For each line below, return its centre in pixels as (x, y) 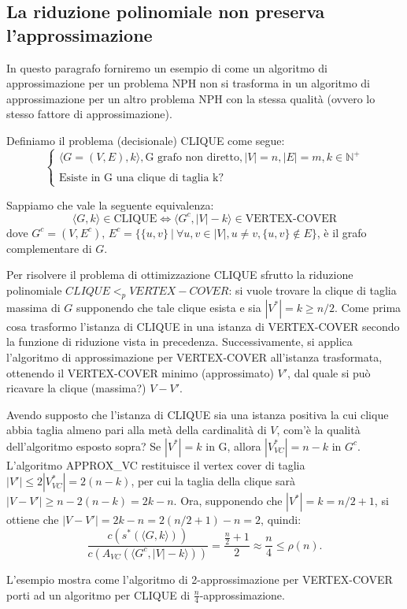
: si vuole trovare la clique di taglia (313, 290)
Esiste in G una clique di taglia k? (141, 178)
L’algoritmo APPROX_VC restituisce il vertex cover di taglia (156, 464)
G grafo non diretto (192, 158)
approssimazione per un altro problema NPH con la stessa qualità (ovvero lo (191, 98)
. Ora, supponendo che (228, 501)
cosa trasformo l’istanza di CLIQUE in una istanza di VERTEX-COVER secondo (203, 326)
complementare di (49, 248)
